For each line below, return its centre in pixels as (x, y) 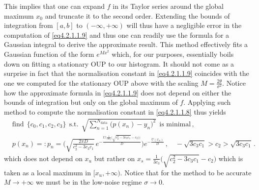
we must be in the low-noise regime (89, 182)
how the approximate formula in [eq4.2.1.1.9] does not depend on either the (118, 92)
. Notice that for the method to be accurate (186, 172)
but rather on (115, 158)
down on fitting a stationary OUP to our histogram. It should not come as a (119, 63)
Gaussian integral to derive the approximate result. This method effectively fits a (126, 44)
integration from (29, 25)
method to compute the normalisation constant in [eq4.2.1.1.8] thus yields (115, 112)
